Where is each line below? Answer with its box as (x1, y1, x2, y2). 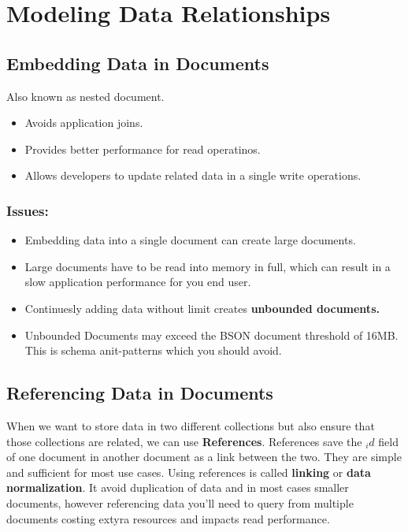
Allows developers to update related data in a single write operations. (24, 167, 362, 184)
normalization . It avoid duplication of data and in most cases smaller (6, 479, 349, 496)
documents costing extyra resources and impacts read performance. (6, 510, 330, 526)
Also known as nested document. (6, 87, 165, 104)
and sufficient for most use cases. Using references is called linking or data (6, 463, 371, 480)
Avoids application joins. (24, 114, 143, 131)
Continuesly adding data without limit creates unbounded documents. (24, 299, 380, 316)
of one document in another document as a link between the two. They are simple (6, 448, 402, 465)
